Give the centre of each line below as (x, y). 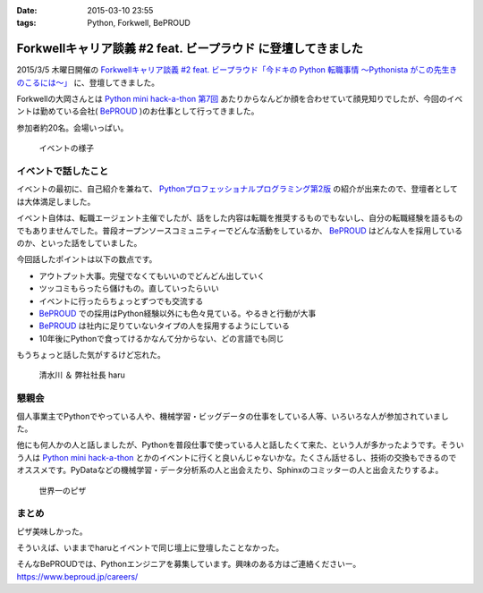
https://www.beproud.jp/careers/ (77, 576)
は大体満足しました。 (56, 201)
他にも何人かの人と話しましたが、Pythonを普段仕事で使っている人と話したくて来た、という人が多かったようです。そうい (240, 445)
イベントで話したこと (63, 172)
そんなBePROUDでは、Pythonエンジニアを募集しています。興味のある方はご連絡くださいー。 (189, 564)
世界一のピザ (63, 490)
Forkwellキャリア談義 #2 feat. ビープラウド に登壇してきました (190, 49)
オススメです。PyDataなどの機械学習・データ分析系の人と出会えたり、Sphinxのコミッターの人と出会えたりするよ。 (230, 470)
